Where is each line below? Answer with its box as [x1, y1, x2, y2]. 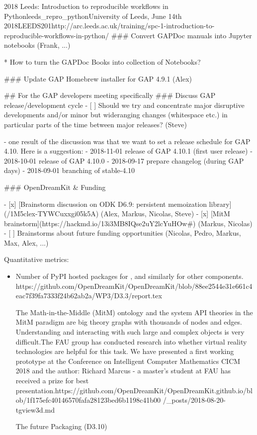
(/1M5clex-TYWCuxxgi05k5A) [4, 208, 99, 219]
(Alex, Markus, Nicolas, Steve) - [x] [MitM [100, 208, 230, 219]
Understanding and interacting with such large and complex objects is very [15, 327, 245, 337]
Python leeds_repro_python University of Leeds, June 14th [4, 10, 182, 21]
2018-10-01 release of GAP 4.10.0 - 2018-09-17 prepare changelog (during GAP [4, 155, 244, 166]
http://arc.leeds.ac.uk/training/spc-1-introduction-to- [51, 20, 215, 31]
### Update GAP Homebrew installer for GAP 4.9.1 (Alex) [4, 73, 192, 84]
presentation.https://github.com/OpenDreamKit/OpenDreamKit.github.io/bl [15, 385, 253, 395]
